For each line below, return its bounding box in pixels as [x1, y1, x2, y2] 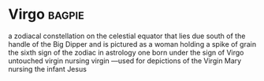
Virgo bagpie [8, 5, 84, 23]
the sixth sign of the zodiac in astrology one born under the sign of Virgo [8, 48, 244, 57]
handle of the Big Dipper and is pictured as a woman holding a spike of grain [8, 39, 257, 48]
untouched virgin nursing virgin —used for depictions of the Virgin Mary [8, 56, 242, 65]
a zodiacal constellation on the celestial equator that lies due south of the [8, 31, 246, 40]
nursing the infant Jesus [8, 64, 87, 73]
